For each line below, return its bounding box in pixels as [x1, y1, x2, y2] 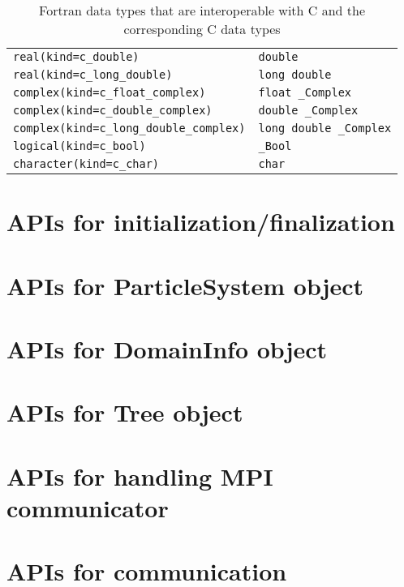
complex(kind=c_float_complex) [13, 86, 206, 99]
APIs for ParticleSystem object [6, 268, 364, 302]
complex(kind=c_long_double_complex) [13, 122, 246, 135]
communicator [6, 491, 169, 524]
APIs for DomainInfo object [6, 332, 328, 365]
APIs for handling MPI [6, 459, 273, 492]
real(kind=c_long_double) [13, 68, 173, 81]
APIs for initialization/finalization [6, 205, 395, 238]
